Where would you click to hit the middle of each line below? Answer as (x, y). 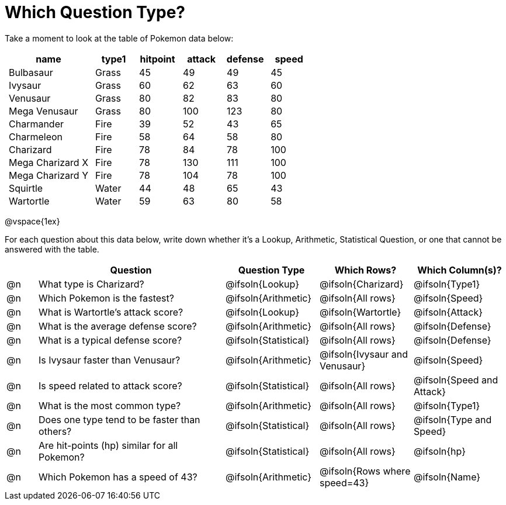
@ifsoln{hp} (440, 451)
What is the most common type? (110, 405)
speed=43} (344, 482)
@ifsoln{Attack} (448, 312)
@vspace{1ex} (32, 221)
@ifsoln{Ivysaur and (364, 354)
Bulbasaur (31, 72)
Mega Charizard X (49, 162)
